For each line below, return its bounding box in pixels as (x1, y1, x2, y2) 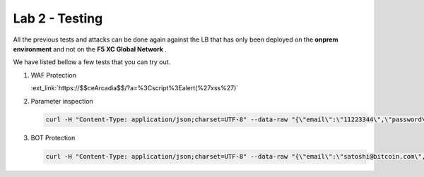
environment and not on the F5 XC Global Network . (13, 44, 167, 53)
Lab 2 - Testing (13, 11, 103, 26)
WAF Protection (30, 71, 77, 79)
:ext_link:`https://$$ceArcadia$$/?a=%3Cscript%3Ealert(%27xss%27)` (30, 84, 239, 92)
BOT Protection (30, 134, 76, 142)
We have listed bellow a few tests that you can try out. (13, 58, 171, 66)
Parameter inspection (30, 97, 93, 105)
